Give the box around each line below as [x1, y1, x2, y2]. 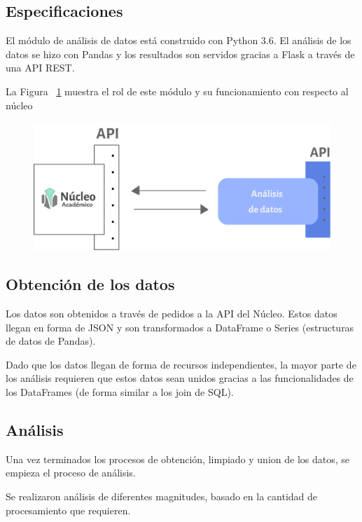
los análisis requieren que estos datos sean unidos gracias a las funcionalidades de [6, 371, 354, 385]
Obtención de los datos [6, 273, 175, 295]
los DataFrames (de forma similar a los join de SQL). [6, 384, 234, 399]
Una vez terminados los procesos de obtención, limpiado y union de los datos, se [6, 451, 349, 466]
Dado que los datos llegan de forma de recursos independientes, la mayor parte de [6, 357, 356, 371]
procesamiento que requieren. [6, 502, 131, 517]
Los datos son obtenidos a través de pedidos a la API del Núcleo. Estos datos [6, 305, 337, 320]
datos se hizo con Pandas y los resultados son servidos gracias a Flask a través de [6, 46, 355, 61]
